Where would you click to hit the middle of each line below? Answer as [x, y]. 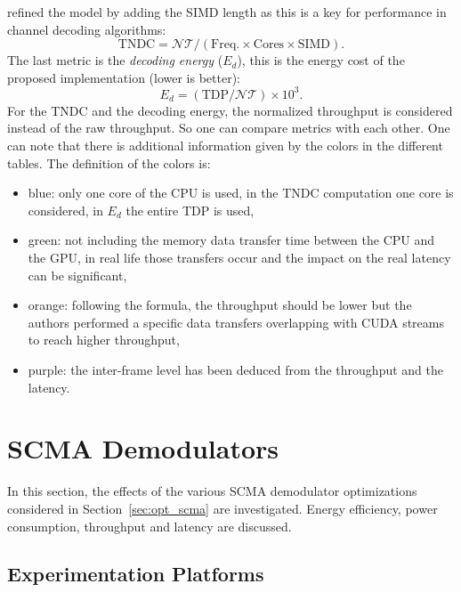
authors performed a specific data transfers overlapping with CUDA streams [236, 322]
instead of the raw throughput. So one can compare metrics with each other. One [229, 128]
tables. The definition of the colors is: [109, 162]
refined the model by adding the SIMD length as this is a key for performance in [227, 12]
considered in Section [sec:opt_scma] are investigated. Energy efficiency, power [222, 508]
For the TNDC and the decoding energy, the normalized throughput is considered [230, 110]
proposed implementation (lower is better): [124, 77]
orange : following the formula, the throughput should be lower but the [220, 305]
